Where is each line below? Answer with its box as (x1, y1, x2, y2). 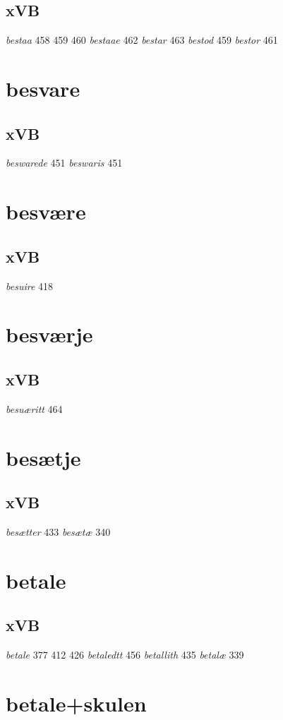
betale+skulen (6, 688, 147, 717)
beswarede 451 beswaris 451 (6, 155, 123, 170)
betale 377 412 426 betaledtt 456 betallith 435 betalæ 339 (6, 647, 244, 662)
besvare (6, 73, 80, 102)
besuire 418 (6, 278, 54, 293)
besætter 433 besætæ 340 (6, 524, 111, 539)
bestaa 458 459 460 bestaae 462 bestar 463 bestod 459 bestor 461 (6, 32, 278, 47)
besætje (6, 443, 81, 472)
